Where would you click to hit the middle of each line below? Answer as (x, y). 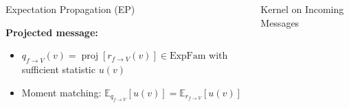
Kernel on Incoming (302, 9)
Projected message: (52, 32)
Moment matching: (61, 92)
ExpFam (188, 56)
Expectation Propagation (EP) (70, 9)
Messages (280, 22)
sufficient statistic (58, 69)
